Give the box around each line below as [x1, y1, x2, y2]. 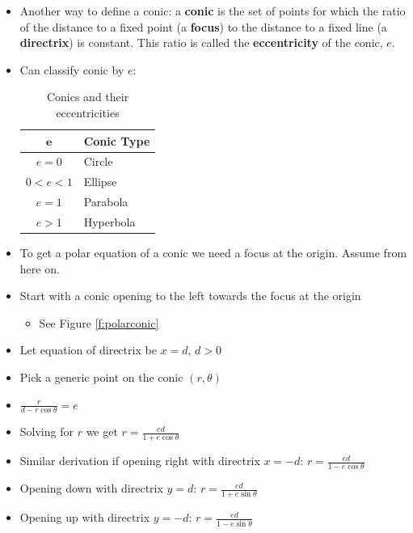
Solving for [19, 423, 74, 440]
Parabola [83, 193, 129, 210]
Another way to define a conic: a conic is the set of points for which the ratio [19, 2, 406, 19]
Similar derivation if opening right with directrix [19, 452, 260, 469]
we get [86, 423, 118, 440]
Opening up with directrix [19, 509, 150, 526]
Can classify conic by [19, 61, 124, 78]
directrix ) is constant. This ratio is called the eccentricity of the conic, [19, 34, 383, 51]
